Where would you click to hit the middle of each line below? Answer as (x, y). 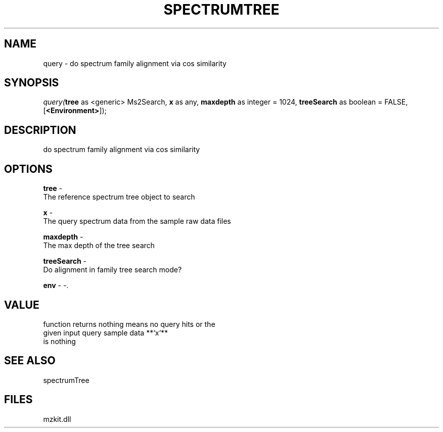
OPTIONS (28, 169)
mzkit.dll (57, 419)
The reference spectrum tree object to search (119, 197)
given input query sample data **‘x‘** (106, 332)
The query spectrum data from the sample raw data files (137, 221)
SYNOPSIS (32, 83)
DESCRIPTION (40, 130)
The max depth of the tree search (99, 246)
